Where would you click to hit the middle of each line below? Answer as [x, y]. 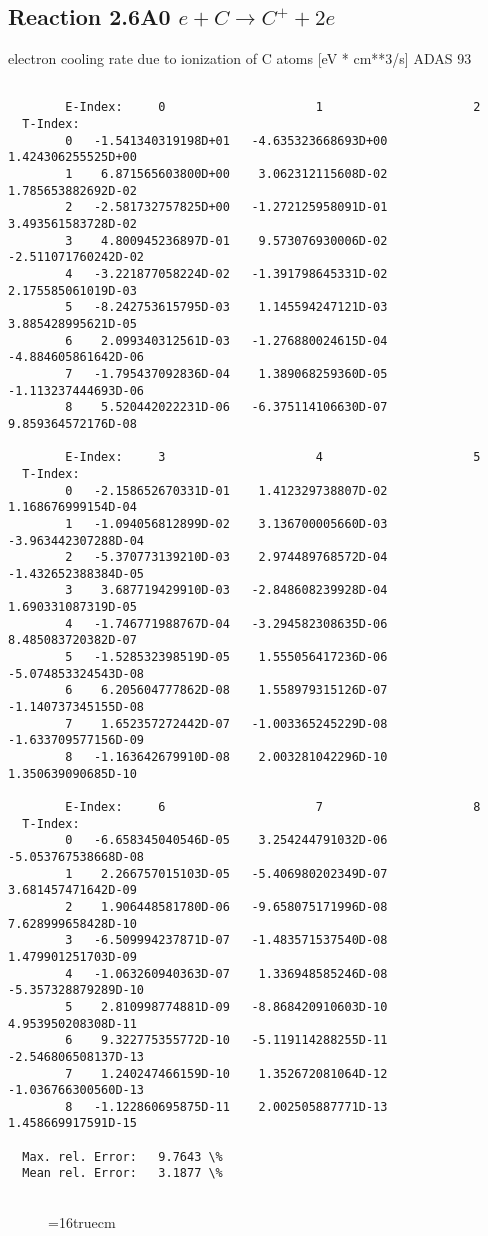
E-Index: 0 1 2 [273, 107]
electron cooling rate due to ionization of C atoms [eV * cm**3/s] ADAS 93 [240, 58]
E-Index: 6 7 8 [273, 807]
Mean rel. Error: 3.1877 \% [122, 1173]
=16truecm [82, 1221]
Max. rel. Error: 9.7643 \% [122, 1156]
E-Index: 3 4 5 [273, 457]
